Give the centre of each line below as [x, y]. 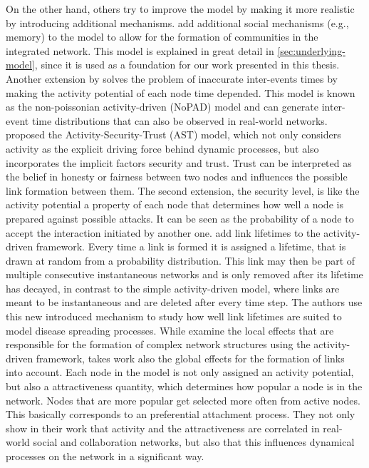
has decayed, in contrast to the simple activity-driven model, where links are [173, 288]
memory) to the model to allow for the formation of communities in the [162, 37]
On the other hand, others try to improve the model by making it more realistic [180, 9]
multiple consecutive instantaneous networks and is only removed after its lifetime [184, 274]
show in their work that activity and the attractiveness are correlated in [163, 428]
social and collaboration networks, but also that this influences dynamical [194, 442]
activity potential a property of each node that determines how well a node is [175, 204]
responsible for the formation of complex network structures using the [158, 344]
